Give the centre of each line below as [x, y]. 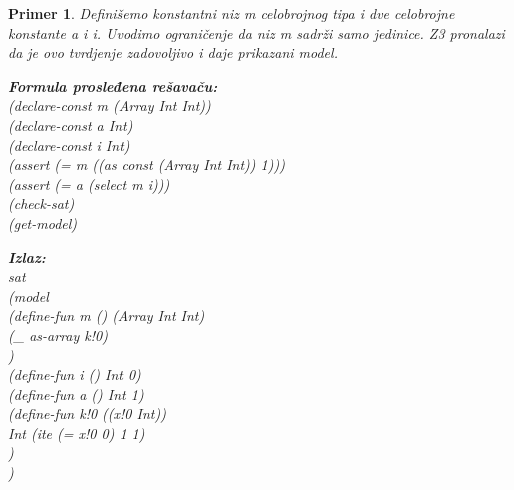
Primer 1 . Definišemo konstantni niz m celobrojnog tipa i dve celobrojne [231, 13]
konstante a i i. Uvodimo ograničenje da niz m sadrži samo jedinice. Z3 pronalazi [256, 32]
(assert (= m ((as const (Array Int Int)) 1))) [146, 164]
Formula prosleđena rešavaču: [113, 85]
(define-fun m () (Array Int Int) [106, 315]
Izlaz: [27, 256]
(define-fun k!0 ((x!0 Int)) [87, 413]
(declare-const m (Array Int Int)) [109, 105]
